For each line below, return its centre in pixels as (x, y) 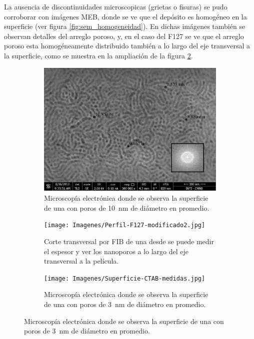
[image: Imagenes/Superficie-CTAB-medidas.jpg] (125, 278)
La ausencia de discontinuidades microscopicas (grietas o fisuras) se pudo (116, 6)
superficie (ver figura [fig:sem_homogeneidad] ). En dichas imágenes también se (125, 26)
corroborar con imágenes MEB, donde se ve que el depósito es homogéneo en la (125, 16)
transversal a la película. (81, 261)
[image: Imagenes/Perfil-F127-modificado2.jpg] (125, 225)
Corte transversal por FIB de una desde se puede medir (129, 241)
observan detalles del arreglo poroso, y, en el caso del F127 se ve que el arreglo (124, 36)
